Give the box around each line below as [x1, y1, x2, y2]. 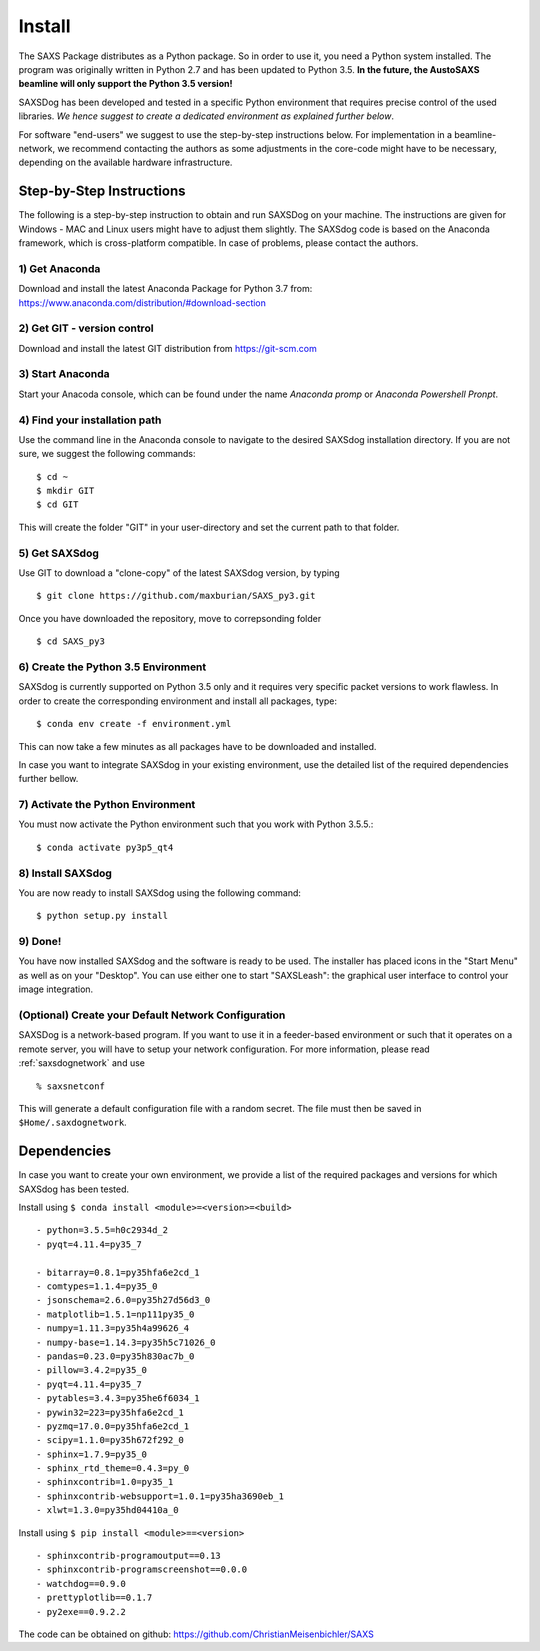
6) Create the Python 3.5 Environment [18, 660, 207, 674]
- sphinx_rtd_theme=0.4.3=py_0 [36, 1463, 190, 1474]
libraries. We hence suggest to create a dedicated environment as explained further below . [18, 110, 395, 122]
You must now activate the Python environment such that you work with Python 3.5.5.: [18, 818, 374, 830]
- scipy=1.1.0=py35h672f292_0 [36, 1435, 185, 1446]
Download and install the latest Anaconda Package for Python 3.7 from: [18, 283, 313, 295]
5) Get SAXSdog [18, 546, 100, 560]
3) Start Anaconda [18, 367, 110, 381]
